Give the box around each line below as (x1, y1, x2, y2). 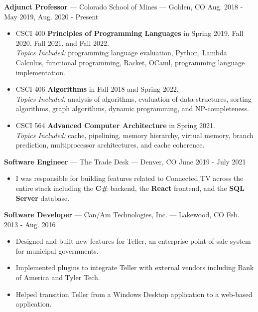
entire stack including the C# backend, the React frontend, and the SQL (15, 182, 245, 193)
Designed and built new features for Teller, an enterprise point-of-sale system (15, 236, 251, 246)
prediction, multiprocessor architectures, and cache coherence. (15, 140, 205, 150)
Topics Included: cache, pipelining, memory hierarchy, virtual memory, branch (15, 130, 254, 140)
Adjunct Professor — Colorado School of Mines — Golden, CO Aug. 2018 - (4, 1, 243, 11)
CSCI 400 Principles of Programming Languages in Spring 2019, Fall (15, 28, 244, 38)
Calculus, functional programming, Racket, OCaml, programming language (15, 57, 245, 67)
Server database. (15, 192, 70, 203)
